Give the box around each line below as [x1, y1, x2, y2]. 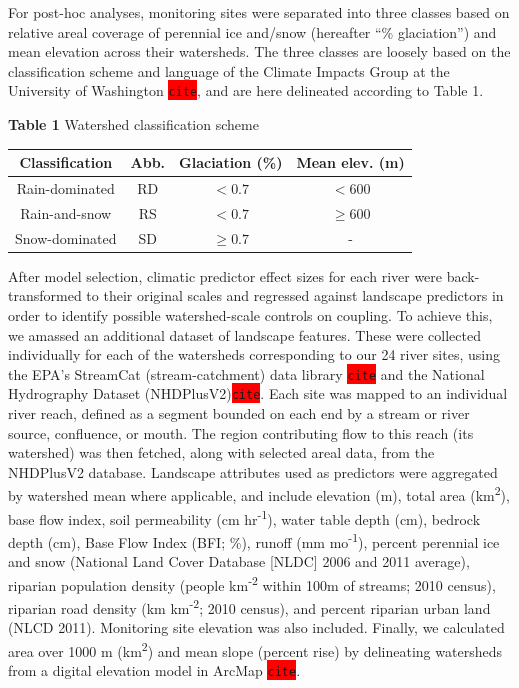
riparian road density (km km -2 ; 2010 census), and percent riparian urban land [8, 595, 491, 618]
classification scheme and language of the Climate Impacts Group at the [8, 60, 450, 81]
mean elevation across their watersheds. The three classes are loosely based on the [8, 41, 511, 62]
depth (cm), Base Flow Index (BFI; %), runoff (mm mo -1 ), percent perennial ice [8, 528, 500, 552]
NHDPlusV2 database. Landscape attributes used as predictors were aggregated [8, 461, 498, 482]
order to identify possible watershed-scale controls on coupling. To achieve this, [8, 304, 493, 325]
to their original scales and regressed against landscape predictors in [86, 285, 504, 306]
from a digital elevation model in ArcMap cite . [8, 660, 301, 681]
